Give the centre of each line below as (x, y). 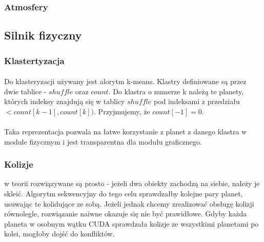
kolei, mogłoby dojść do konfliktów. (59, 234)
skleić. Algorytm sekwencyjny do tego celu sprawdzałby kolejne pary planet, (124, 194)
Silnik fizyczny (43, 35)
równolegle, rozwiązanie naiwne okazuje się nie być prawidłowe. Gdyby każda (126, 214)
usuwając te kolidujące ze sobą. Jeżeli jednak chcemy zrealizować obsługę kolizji (129, 203)
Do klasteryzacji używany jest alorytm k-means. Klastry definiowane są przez (125, 81)
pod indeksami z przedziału (197, 101)
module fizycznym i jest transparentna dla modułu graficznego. (103, 141)
